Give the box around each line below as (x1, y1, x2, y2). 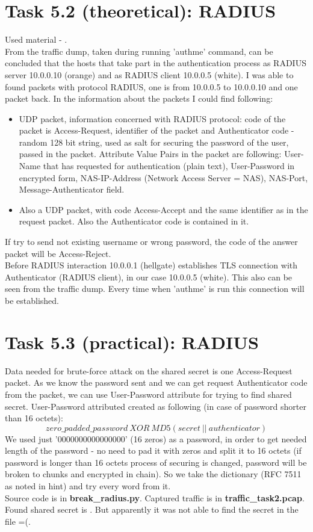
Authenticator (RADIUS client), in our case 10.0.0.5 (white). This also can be (5, 270, 293, 283)
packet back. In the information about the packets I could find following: (5, 92, 273, 105)
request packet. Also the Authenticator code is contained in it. (19, 215, 249, 227)
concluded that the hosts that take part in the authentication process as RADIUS (5, 57, 306, 69)
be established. (5, 294, 59, 306)
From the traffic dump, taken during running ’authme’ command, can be (5, 45, 273, 57)
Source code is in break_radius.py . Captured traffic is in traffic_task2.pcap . (5, 491, 305, 504)
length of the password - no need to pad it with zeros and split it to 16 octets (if (5, 444, 302, 457)
